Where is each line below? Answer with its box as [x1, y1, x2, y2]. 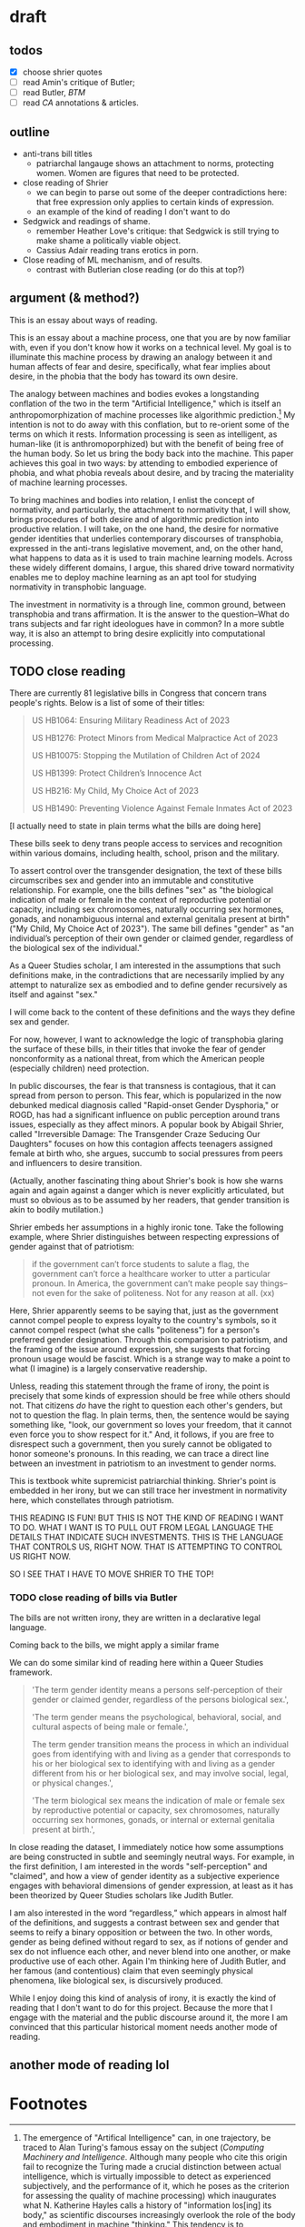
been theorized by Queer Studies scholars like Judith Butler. [9, 1889, 234, 1900]
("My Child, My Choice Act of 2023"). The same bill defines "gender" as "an [9, 924, 295, 935]
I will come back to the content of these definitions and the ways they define [9, 1006, 296, 1018]
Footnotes [9, 2093, 88, 2114]
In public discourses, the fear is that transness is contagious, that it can [9, 1081, 277, 1092]
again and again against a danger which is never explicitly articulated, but [9, 1185, 284, 1196]
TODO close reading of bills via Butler [9, 1591, 178, 1604]
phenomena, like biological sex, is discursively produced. [9, 1975, 223, 1985]
